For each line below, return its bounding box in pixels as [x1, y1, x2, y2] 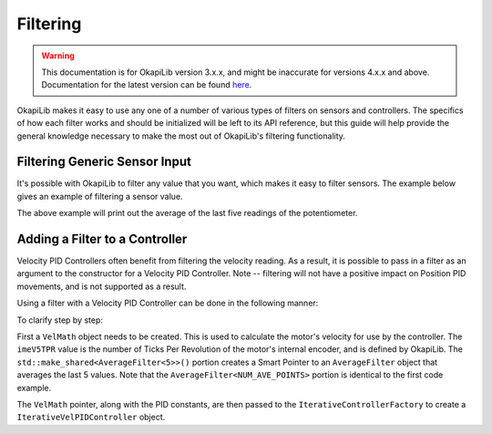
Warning [41, 50, 75, 61]
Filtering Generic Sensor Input [16, 154, 191, 170]
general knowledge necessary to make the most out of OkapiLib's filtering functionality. [16, 130, 346, 141]
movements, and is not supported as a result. [16, 281, 187, 292]
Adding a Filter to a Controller [16, 232, 188, 246]
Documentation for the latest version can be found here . [41, 79, 252, 90]
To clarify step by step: [16, 315, 104, 325]
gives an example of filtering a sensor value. [16, 191, 183, 201]
